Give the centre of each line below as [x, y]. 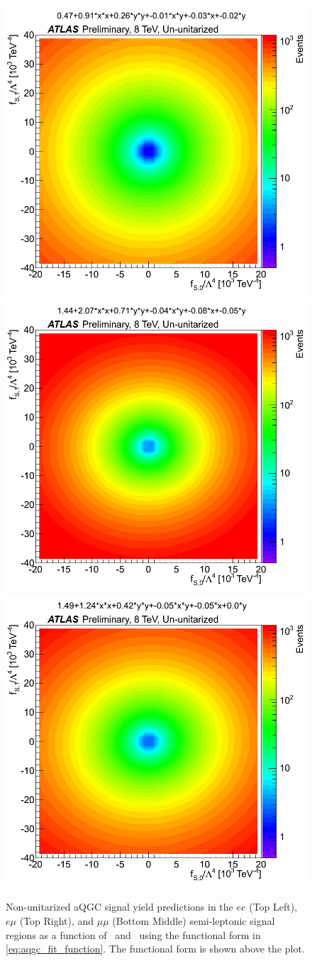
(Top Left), [273, 907]
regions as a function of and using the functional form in [133, 934]
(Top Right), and [57, 920]
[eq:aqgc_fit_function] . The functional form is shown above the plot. [155, 949]
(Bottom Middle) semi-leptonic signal [194, 920]
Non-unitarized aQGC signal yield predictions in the [119, 907]
